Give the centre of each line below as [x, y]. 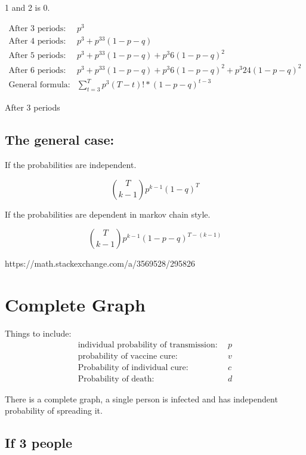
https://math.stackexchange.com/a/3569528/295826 [100, 263]
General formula [38, 85]
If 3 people [39, 443]
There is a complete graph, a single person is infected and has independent [141, 398]
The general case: [60, 140]
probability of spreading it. [54, 410]
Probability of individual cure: [133, 367]
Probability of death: [116, 379]
